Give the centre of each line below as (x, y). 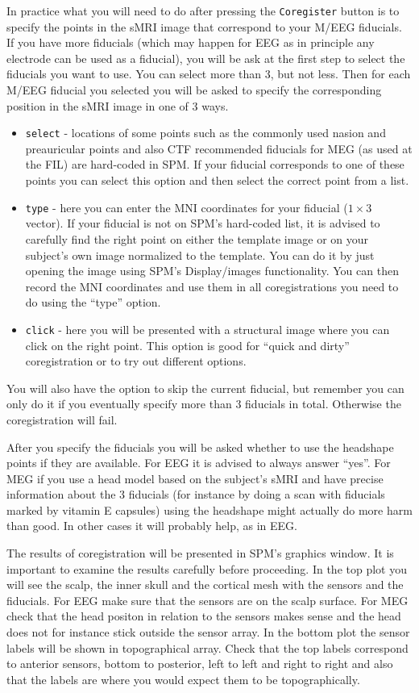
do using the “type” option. (93, 302)
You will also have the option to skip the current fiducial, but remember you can (205, 388)
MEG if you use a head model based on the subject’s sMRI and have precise (195, 478)
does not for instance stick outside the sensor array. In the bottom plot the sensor (208, 632)
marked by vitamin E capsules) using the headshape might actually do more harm (209, 509)
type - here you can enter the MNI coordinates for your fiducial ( (187, 207)
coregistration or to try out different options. (136, 361)
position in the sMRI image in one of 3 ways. (118, 105)
